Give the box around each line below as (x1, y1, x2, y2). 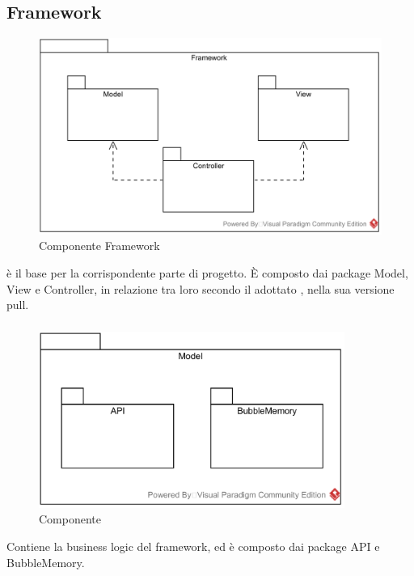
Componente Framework (39, 237, 160, 254)
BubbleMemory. (6, 553, 85, 570)
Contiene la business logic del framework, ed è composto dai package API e (6, 538, 380, 555)
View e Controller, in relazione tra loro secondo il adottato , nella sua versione (6, 280, 395, 297)
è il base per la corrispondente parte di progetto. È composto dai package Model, (6, 265, 408, 282)
